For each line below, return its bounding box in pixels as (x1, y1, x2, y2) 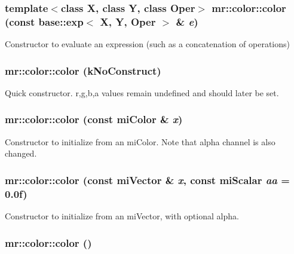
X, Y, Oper (100, 14, 156, 29)
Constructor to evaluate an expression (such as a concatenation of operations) (5, 38, 290, 50)
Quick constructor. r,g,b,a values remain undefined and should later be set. (5, 86, 279, 99)
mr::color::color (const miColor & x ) (5, 112, 183, 127)
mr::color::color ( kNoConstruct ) (5, 63, 161, 78)
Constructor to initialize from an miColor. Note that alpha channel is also (5, 135, 275, 148)
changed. (5, 147, 37, 160)
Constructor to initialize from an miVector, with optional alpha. (5, 210, 239, 222)
